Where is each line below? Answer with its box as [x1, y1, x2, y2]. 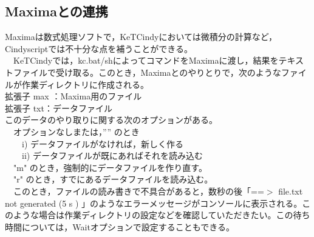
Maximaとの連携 [5, 2, 108, 21]
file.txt [278, 184, 303, 197]
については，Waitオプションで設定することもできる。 [21, 220, 235, 233]
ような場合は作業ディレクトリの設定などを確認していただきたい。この [13, 209, 293, 221]
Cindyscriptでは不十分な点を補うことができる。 [5, 42, 193, 55]
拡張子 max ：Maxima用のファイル [5, 90, 142, 102]
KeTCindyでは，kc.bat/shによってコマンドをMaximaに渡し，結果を [13, 54, 279, 67]
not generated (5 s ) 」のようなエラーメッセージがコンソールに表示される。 [5, 196, 302, 209]
